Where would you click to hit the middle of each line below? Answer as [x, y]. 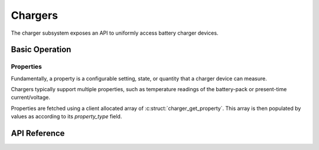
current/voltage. [30, 98]
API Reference [38, 133]
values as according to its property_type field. [66, 116]
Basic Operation [41, 50]
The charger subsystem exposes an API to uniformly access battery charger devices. [115, 33]
